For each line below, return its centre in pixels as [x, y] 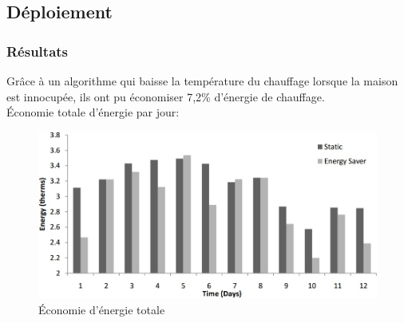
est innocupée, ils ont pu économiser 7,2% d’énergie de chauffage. [166, 96]
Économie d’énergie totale [102, 309]
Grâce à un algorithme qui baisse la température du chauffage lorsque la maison [202, 81]
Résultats [38, 51]
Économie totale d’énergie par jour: [93, 112]
